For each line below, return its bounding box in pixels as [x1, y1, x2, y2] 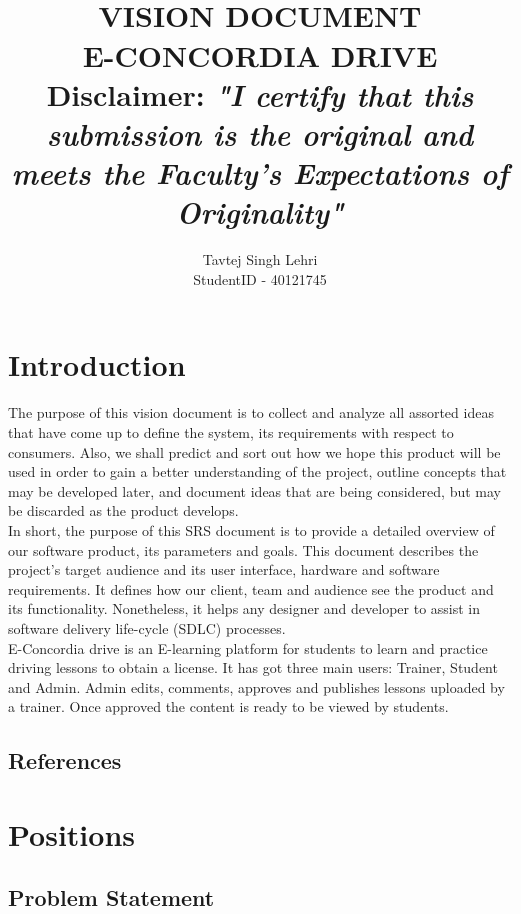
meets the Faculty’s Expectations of [11, 152, 509, 194]
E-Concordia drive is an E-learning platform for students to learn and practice [8, 637, 488, 658]
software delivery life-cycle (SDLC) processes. [8, 617, 286, 638]
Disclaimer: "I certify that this [46, 73, 474, 115]
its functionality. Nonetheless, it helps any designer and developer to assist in [8, 598, 481, 619]
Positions [8, 813, 136, 854]
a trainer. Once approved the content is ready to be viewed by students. [8, 696, 449, 717]
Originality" [176, 191, 344, 233]
